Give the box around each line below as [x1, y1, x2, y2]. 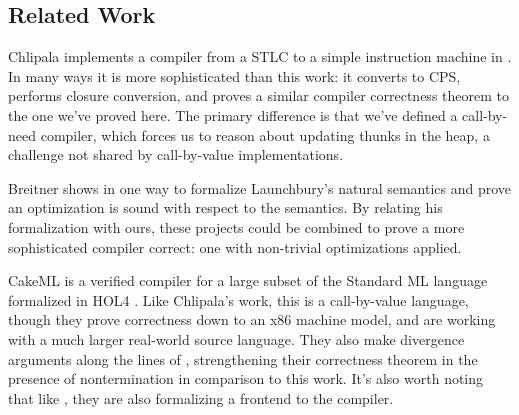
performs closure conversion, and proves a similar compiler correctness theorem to [8, 85, 509, 106]
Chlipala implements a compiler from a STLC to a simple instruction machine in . [8, 46, 512, 67]
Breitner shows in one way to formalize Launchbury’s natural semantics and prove [8, 177, 512, 198]
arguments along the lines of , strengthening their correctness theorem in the [8, 348, 478, 369]
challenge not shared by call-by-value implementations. [8, 144, 344, 165]
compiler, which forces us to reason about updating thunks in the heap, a [40, 124, 490, 145]
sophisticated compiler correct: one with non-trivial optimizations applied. [8, 236, 462, 257]
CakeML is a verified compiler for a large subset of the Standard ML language [8, 270, 488, 291]
